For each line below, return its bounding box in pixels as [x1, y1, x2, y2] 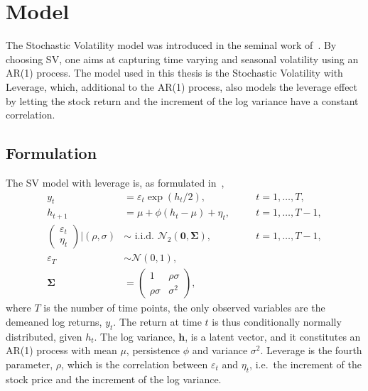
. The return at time [113, 314, 202, 329]
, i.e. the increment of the [249, 356, 362, 371]
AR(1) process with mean [6, 343, 117, 358]
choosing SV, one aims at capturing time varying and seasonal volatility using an [6, 51, 359, 66]
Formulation [6, 142, 97, 164]
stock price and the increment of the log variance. [6, 371, 222, 386]
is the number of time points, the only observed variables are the [43, 300, 325, 315]
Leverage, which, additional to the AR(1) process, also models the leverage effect [6, 79, 358, 94]
